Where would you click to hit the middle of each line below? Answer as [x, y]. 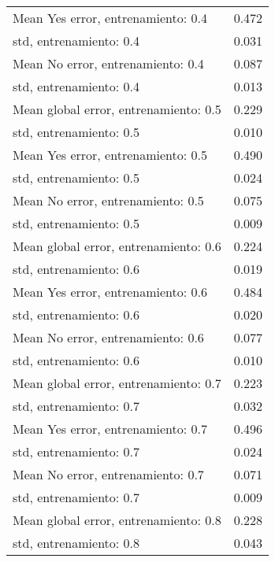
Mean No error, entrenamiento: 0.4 [108, 63]
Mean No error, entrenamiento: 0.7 [108, 474]
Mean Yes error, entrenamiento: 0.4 [110, 18]
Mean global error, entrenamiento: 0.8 [117, 520]
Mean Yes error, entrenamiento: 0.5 [110, 155]
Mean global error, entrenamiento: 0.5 [117, 109]
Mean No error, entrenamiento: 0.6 [108, 337]
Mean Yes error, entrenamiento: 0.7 [110, 429]
